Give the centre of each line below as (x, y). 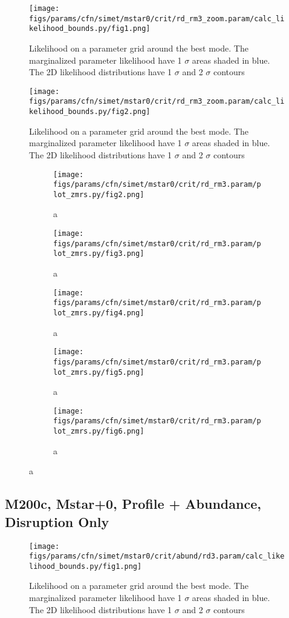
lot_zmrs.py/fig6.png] (99, 432)
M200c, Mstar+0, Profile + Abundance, (133, 504)
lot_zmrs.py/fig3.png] (99, 254)
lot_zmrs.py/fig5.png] (99, 372)
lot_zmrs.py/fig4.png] (99, 313)
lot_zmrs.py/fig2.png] (99, 194)
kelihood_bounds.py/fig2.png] (90, 112)
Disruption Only (57, 521)
